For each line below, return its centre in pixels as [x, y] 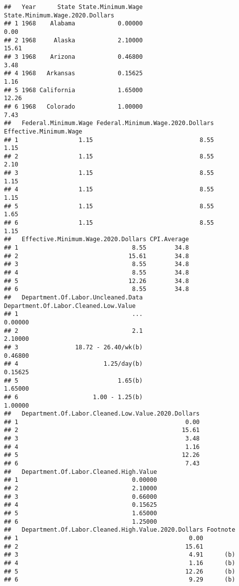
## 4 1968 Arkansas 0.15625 [74, 73]
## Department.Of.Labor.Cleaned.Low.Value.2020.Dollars [102, 414]
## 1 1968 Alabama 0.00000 [74, 24]
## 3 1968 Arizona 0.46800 [74, 57]
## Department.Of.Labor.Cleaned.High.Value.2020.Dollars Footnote [120, 530]
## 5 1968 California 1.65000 [74, 90]
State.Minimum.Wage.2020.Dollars [59, 15]
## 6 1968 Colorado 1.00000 [74, 106]
